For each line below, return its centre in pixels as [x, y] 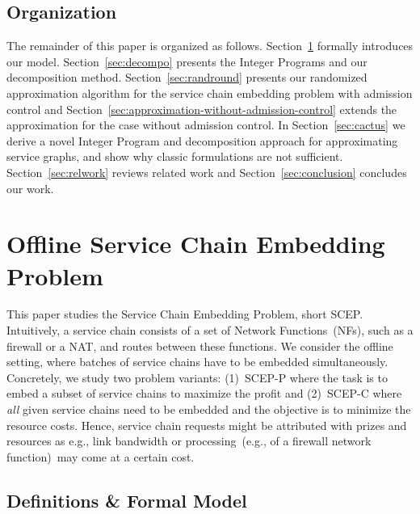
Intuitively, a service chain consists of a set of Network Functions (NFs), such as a [210, 330]
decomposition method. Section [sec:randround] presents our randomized [187, 77]
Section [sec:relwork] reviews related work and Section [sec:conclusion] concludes [207, 172]
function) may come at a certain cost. [101, 456]
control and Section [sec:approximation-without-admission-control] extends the [202, 109]
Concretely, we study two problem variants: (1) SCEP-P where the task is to [197, 377]
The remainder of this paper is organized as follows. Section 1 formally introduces [210, 46]
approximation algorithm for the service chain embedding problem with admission [210, 93]
